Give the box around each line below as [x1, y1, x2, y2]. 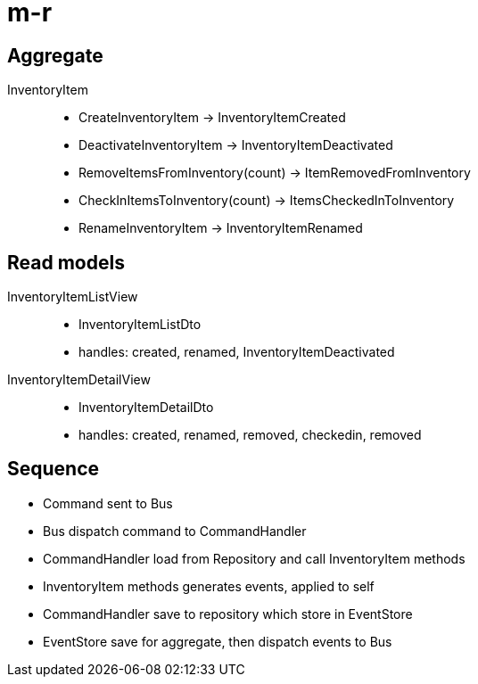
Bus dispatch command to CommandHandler [43, 523, 307, 539]
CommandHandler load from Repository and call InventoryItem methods [43, 550, 466, 566]
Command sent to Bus [43, 495, 173, 511]
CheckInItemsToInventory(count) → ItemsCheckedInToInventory [78, 193, 455, 209]
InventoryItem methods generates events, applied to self [43, 578, 375, 594]
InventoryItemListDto [78, 317, 202, 333]
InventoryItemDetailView [7, 372, 151, 388]
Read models [7, 251, 125, 274]
